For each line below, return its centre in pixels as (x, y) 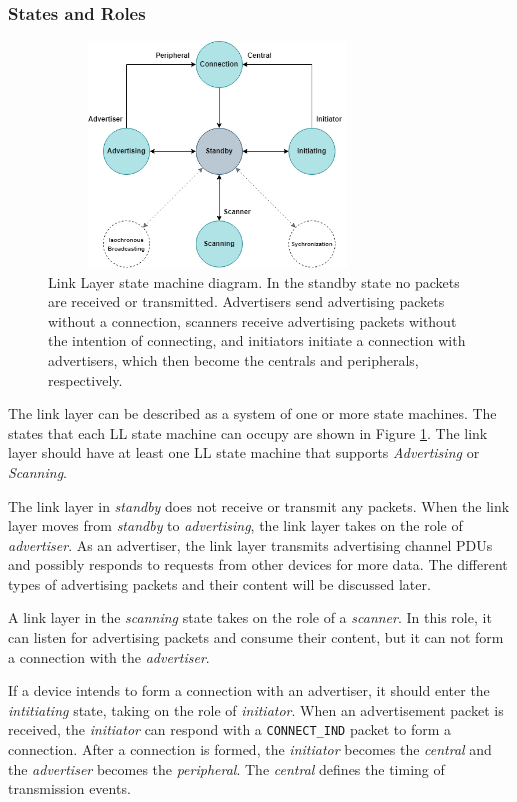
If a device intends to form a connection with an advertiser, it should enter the (249, 690)
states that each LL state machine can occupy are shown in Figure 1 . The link (248, 432)
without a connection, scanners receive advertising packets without (252, 320)
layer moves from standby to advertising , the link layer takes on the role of (235, 525)
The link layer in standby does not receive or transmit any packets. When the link (259, 505)
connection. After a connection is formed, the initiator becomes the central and (250, 749)
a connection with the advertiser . (109, 656)
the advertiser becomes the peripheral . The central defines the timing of (226, 768)
